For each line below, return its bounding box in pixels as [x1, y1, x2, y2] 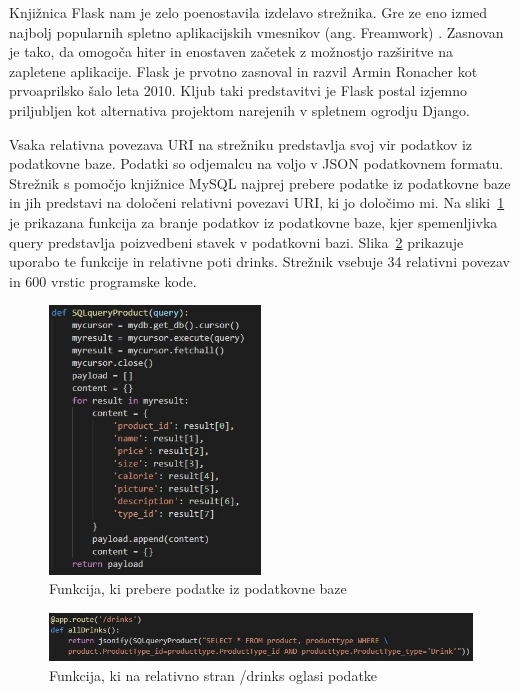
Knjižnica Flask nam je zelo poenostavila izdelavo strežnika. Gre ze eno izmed [9, 2, 488, 22]
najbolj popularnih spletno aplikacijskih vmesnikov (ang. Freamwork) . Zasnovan [9, 21, 504, 42]
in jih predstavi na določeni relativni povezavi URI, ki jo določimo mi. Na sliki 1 [9, 192, 505, 213]
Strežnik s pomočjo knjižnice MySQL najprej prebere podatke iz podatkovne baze [9, 172, 511, 193]
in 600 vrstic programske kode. [9, 270, 197, 291]
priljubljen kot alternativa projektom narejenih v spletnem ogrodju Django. [9, 99, 471, 120]
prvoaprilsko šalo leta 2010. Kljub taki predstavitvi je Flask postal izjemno [9, 80, 468, 101]
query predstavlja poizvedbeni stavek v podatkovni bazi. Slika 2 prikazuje [9, 231, 464, 252]
